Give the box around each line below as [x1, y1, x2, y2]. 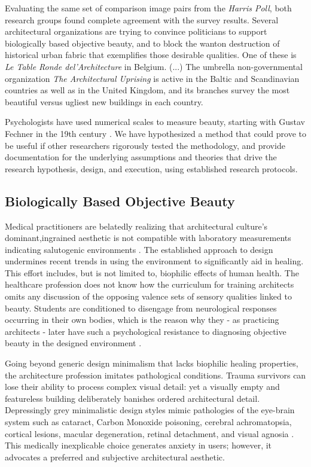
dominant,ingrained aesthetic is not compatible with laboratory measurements [5, 231, 291, 244]
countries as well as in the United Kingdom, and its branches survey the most [5, 84, 290, 96]
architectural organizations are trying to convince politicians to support [5, 25, 267, 38]
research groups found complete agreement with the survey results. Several [5, 13, 279, 26]
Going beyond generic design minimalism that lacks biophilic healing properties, [5, 357, 298, 370]
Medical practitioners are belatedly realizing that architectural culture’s [5, 219, 268, 232]
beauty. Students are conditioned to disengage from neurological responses [5, 301, 277, 314]
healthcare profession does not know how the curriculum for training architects [5, 278, 294, 291]
